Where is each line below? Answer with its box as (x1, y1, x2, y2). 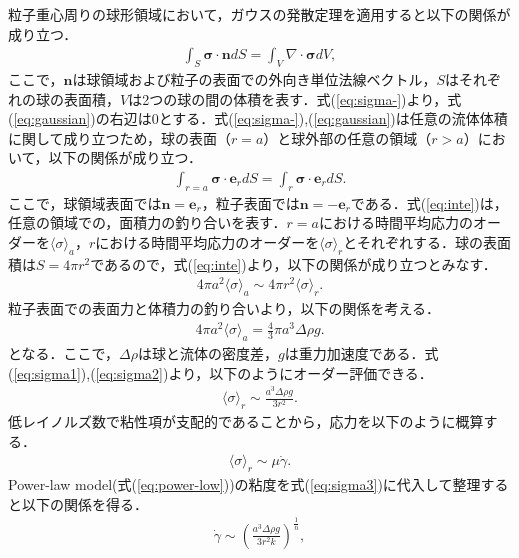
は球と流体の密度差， (137, 343, 278, 364)
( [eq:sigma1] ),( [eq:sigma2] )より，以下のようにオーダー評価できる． (8, 362, 433, 383)
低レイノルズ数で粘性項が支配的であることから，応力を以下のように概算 (8, 411, 484, 432)
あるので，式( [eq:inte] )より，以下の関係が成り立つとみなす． (104, 253, 497, 274)
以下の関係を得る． (21, 493, 148, 514)
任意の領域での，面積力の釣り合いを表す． (8, 212, 287, 233)
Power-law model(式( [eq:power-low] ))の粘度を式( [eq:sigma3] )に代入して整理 (8, 474, 481, 495)
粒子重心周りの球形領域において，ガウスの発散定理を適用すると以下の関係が (8, 4, 511, 24)
